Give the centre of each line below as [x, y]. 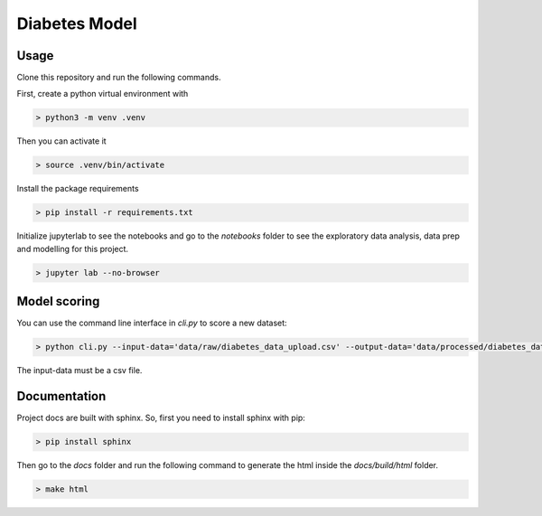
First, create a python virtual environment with [103, 94]
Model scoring [58, 301]
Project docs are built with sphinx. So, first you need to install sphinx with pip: [161, 418]
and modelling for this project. [73, 249]
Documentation [61, 396]
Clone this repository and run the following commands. [119, 78]
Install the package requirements [78, 189]
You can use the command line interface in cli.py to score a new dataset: [152, 323]
